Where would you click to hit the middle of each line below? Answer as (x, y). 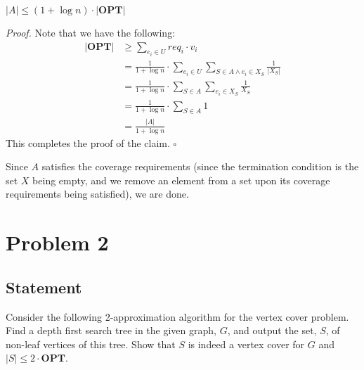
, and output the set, (272, 330)
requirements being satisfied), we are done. (97, 194)
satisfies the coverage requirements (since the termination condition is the (200, 166)
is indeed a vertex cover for (246, 344)
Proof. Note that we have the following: (91, 32)
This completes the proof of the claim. (88, 142)
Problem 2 (57, 242)
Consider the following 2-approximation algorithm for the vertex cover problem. (177, 316)
